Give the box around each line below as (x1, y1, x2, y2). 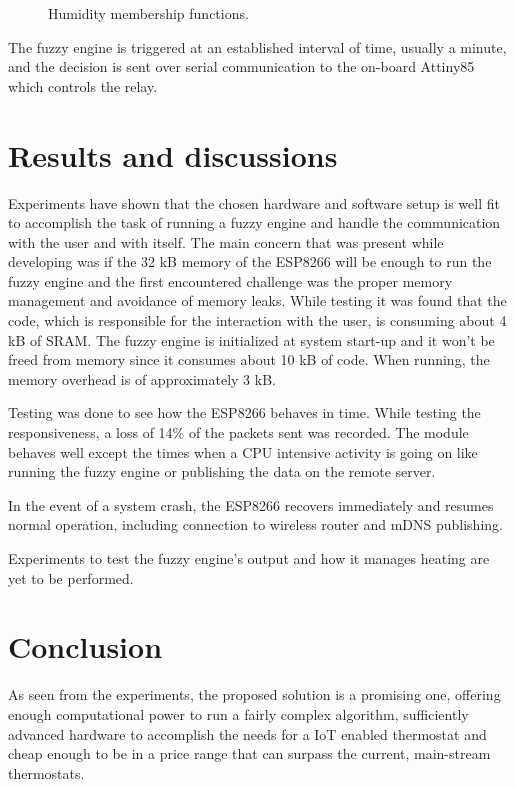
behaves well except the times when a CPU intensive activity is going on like (8, 441, 478, 462)
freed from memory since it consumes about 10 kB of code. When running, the (8, 349, 490, 370)
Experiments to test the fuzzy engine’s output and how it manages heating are (8, 548, 490, 568)
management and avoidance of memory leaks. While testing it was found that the (8, 290, 507, 311)
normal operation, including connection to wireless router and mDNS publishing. (8, 514, 503, 535)
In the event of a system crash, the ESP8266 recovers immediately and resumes (8, 494, 494, 515)
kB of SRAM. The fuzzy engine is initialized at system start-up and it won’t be (8, 329, 495, 350)
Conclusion (8, 626, 163, 667)
